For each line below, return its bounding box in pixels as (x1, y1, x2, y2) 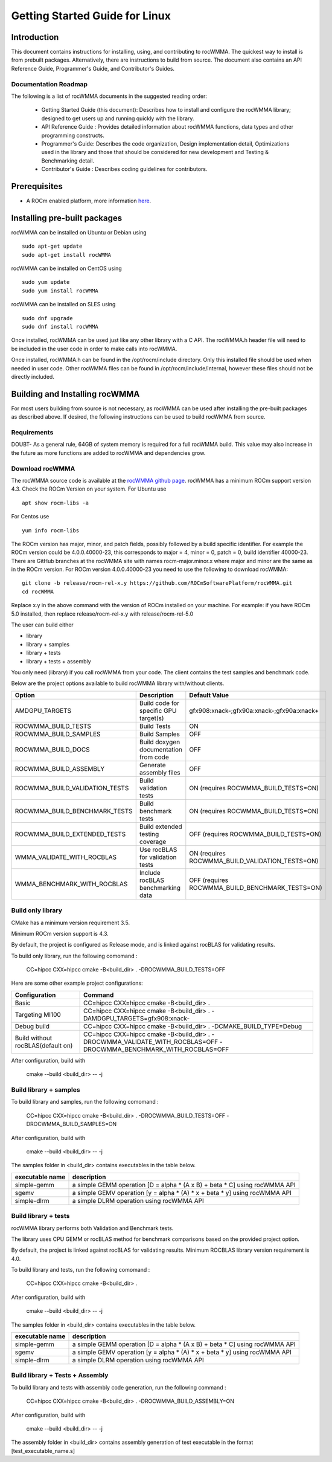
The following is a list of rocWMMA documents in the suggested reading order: (11, 92, 208, 100)
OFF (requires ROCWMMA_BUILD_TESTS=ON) (189, 829, 322, 838)
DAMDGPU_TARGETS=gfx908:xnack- (83, 1014, 190, 1022)
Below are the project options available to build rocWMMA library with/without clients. (11, 680, 225, 687)
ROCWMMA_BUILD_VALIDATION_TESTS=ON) (189, 857, 319, 865)
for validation (139, 852, 177, 861)
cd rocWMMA (22, 588, 54, 595)
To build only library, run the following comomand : (11, 952, 138, 959)
